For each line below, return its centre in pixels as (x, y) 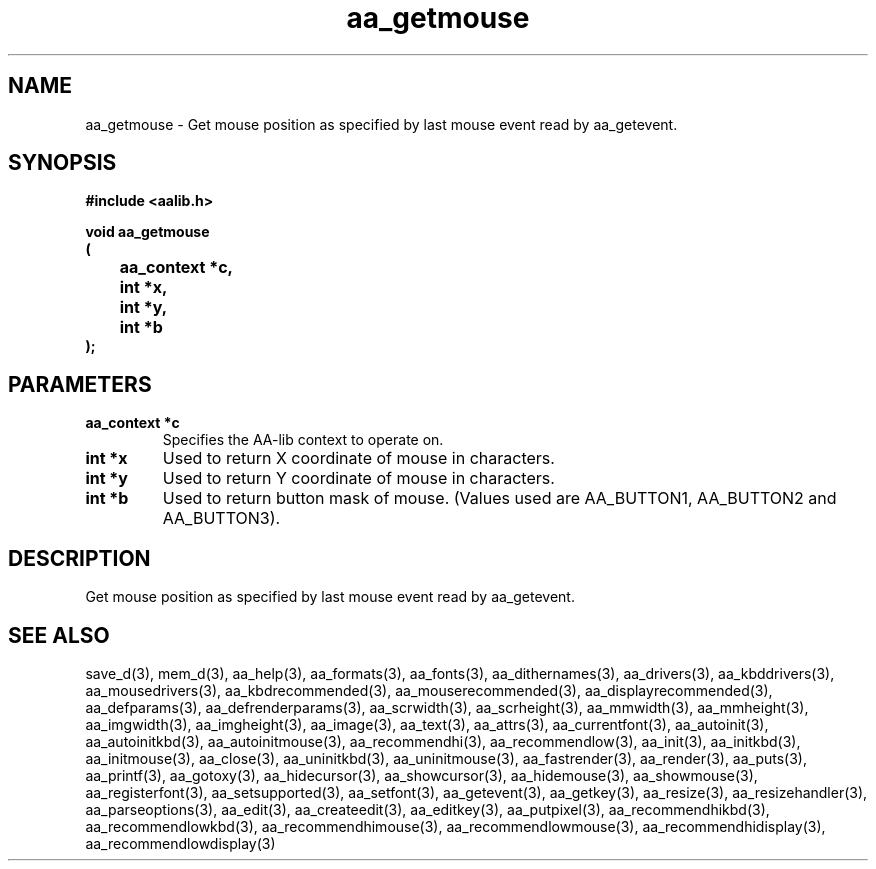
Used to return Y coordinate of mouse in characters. (358, 478)
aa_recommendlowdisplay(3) (180, 843)
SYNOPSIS (62, 163)
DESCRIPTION (79, 558)
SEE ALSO (59, 635)
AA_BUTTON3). (221, 518)
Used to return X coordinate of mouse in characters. (358, 458)
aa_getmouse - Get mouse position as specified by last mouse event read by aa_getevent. (381, 124)
